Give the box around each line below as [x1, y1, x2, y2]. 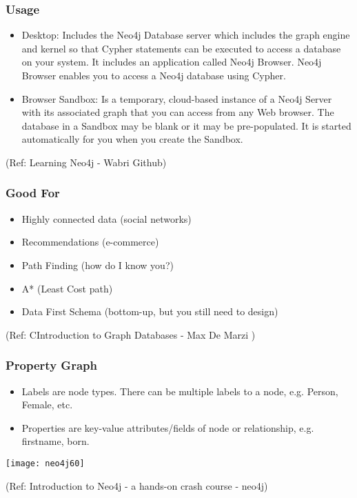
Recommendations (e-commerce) [21, 235, 159, 249]
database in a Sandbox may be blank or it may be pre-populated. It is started [21, 118, 351, 132]
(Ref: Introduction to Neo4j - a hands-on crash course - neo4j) [6, 478, 268, 492]
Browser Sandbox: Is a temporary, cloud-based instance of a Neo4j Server [21, 91, 332, 106]
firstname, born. [21, 434, 90, 448]
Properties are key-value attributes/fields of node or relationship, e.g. [21, 420, 314, 435]
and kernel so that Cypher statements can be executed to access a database [21, 41, 341, 55]
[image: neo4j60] [6, 458, 85, 468]
